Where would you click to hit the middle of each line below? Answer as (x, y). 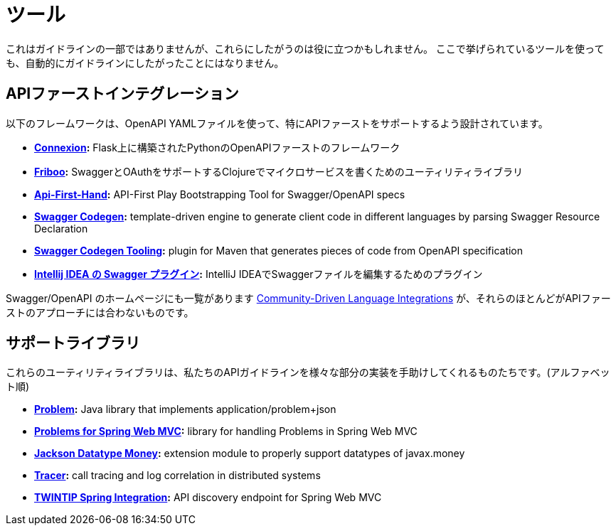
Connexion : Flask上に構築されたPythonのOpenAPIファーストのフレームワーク (217, 147)
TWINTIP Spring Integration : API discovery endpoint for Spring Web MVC (208, 498)
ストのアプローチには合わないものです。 (100, 312)
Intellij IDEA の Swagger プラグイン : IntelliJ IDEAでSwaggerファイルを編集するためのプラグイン (259, 274)
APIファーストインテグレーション (122, 94)
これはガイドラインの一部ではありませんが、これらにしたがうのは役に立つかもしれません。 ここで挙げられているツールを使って (305, 48)
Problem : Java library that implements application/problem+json (185, 409)
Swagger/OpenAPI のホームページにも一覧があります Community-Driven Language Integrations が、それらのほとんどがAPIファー (308, 298)
